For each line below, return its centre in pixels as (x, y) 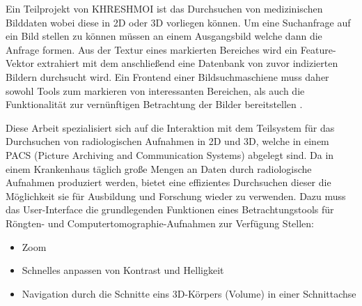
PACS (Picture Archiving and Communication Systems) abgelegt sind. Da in (170, 154)
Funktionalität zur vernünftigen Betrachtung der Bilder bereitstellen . (154, 104)
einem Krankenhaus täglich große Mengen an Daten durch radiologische (159, 168)
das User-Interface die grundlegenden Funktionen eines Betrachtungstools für (170, 209)
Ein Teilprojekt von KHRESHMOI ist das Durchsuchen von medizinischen (164, 8)
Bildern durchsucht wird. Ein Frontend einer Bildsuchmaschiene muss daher (167, 76)
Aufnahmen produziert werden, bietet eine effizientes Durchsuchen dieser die (168, 182)
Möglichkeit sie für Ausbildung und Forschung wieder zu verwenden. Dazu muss (176, 196)
